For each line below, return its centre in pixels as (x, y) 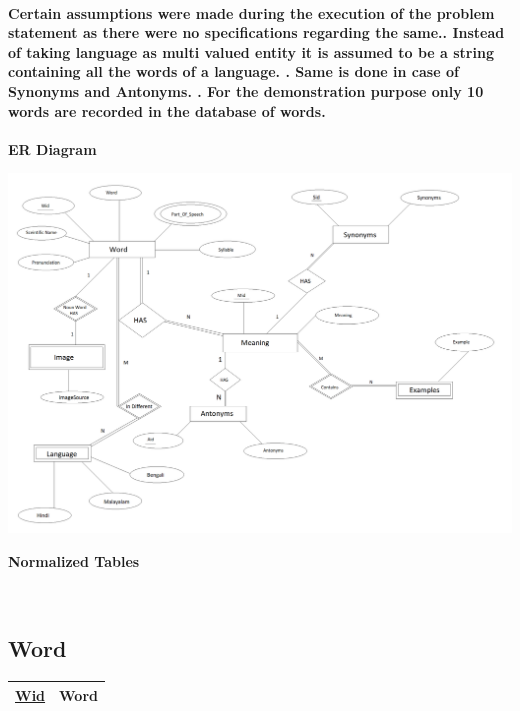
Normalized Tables (74, 560)
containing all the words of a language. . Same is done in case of (233, 71)
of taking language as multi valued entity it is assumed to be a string (251, 51)
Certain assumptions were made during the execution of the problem (251, 12)
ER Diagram (52, 148)
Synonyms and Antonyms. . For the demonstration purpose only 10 (246, 90)
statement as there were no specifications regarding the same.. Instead (256, 32)
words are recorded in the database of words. (167, 110)
